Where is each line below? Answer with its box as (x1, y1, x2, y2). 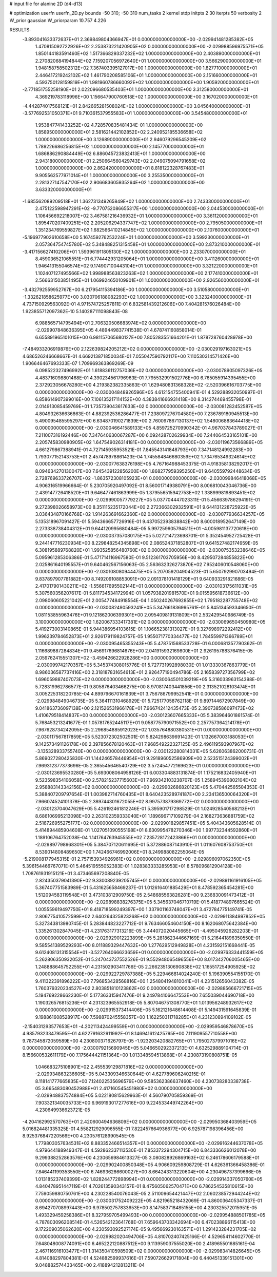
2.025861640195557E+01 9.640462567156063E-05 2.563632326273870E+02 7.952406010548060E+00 (35, 561, 259, 567)
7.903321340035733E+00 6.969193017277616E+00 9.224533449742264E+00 (35, 1099, 203, 1106)
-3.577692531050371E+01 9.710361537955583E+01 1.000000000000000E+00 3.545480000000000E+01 (22, 110, 248, 117)
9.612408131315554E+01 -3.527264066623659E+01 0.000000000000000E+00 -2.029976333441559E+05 (35, 950, 264, 955)
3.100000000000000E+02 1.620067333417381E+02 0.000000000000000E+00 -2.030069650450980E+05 (35, 619, 266, 625)
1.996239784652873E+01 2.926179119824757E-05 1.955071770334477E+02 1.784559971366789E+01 (35, 633, 253, 639)
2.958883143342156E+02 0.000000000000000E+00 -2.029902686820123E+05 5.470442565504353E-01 (35, 784, 264, 790)
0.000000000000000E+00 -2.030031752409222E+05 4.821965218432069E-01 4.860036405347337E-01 (35, 1197, 263, 1204)
